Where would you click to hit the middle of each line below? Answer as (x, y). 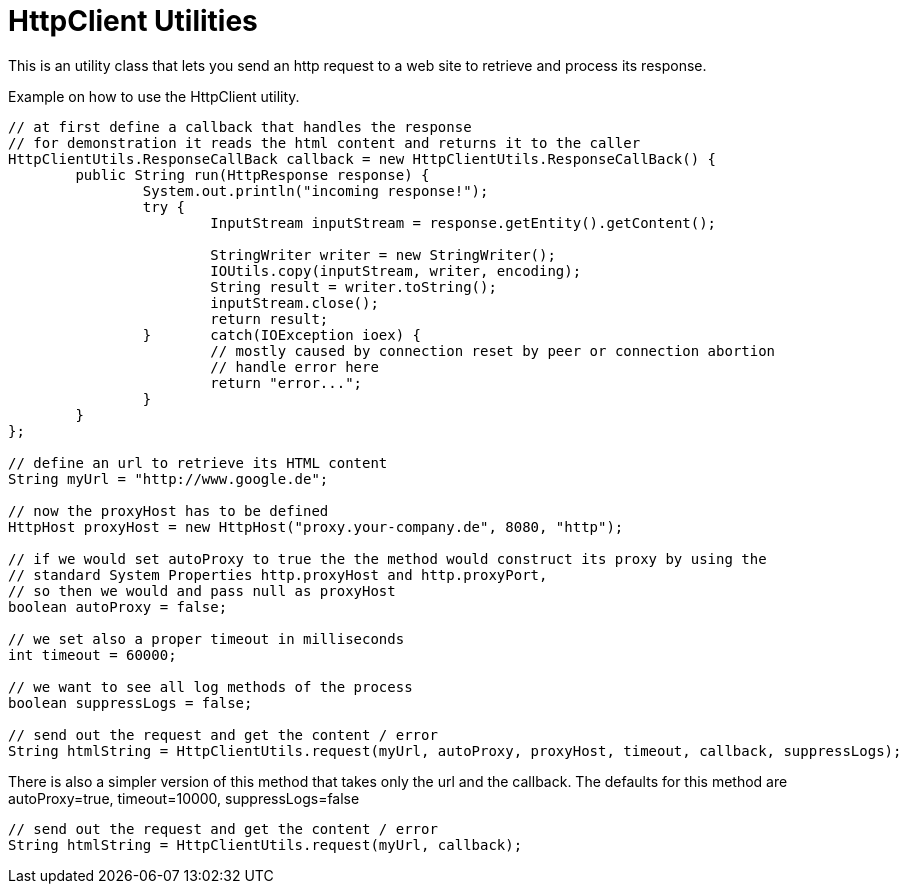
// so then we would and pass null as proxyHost (202, 590)
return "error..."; (286, 382)
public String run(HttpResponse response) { (252, 174)
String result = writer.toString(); (353, 286)
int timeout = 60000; (92, 654)
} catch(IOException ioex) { (282, 334)
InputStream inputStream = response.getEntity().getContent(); (463, 222)
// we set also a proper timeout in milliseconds (206, 638)
